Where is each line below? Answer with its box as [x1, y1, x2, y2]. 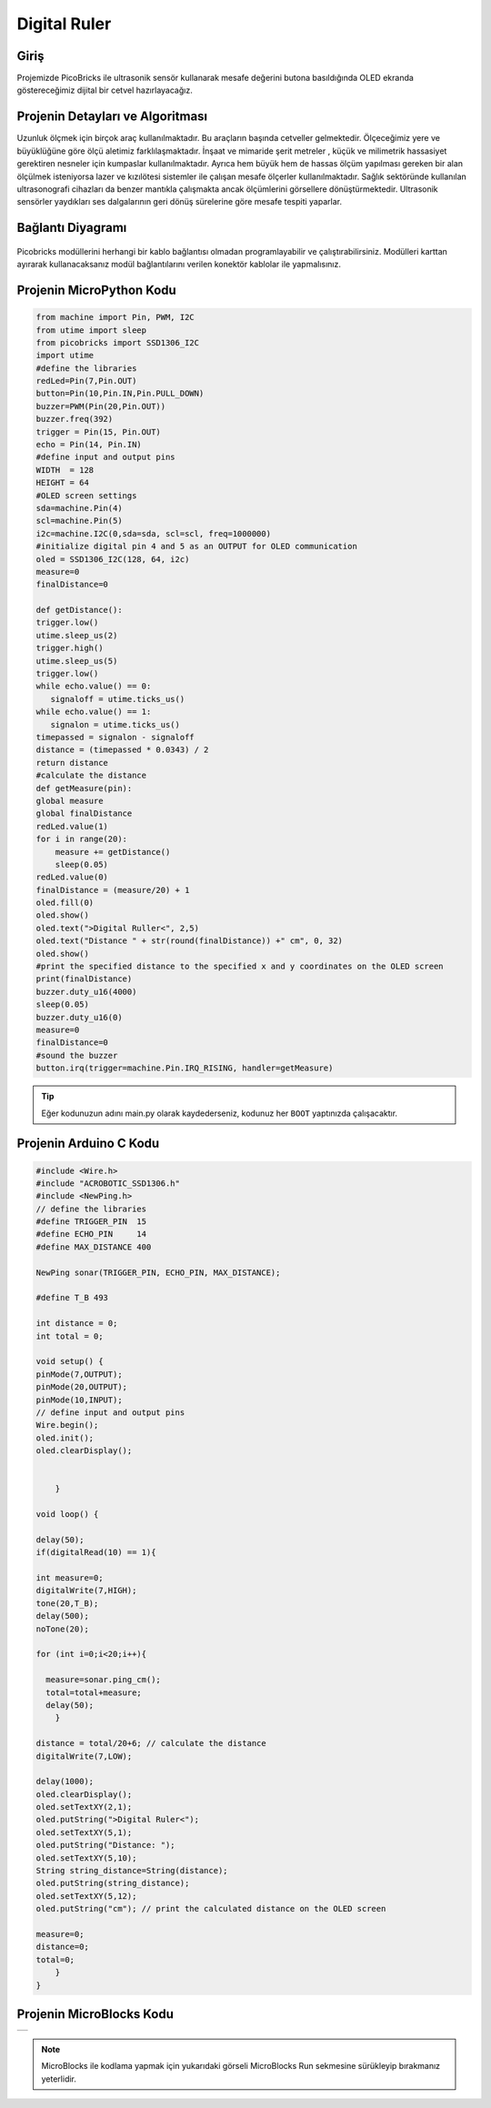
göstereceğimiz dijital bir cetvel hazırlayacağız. [16, 85, 193, 95]
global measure [35, 796, 104, 806]
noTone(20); [35, 1623, 90, 1634]
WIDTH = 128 [35, 465, 95, 475]
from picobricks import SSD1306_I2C [35, 337, 200, 347]
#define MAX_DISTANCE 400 [35, 1241, 152, 1252]
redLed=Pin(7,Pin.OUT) [35, 376, 137, 386]
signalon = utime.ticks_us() [50, 719, 181, 729]
